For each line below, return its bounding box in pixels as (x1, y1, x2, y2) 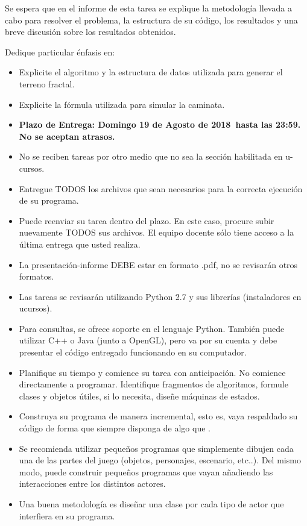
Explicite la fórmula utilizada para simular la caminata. (19, 98, 225, 110)
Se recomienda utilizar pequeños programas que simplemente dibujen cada (19, 442, 294, 454)
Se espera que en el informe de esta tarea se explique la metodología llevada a (5, 2, 292, 14)
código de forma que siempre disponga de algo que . (19, 422, 210, 434)
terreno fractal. (19, 77, 75, 90)
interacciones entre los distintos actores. (19, 477, 166, 490)
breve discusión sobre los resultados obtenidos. (5, 25, 176, 38)
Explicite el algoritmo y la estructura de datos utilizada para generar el (19, 66, 283, 78)
